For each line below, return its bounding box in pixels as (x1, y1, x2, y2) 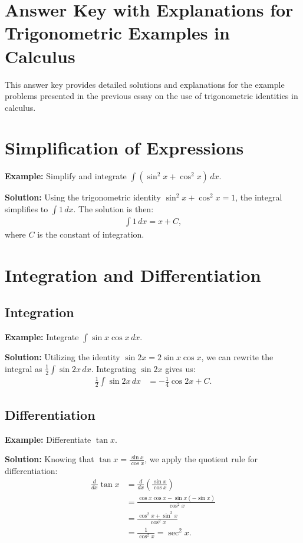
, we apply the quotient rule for (144, 453, 258, 465)
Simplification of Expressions (5, 136, 244, 160)
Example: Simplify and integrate (5, 170, 127, 182)
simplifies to (5, 203, 48, 215)
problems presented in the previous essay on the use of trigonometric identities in (5, 90, 298, 102)
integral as (5, 362, 42, 374)
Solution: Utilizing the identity (5, 351, 120, 363)
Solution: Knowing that (5, 453, 94, 465)
